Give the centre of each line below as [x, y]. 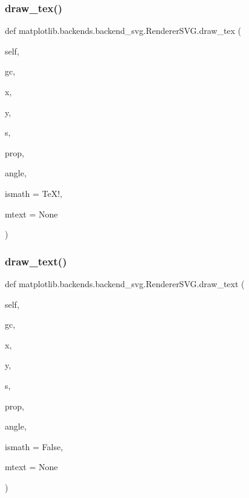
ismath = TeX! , [34, 193]
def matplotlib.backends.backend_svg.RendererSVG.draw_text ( [125, 283]
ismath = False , [34, 446]
